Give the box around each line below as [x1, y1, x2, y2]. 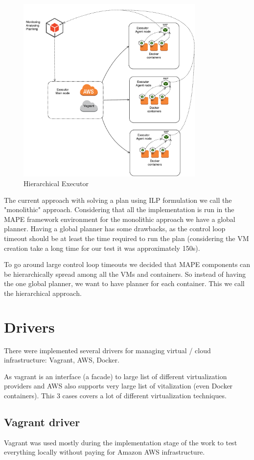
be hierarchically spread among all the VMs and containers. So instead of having [4, 268, 246, 279]
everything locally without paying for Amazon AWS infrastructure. [4, 447, 205, 457]
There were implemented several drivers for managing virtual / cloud [4, 345, 211, 355]
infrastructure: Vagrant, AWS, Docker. [4, 355, 119, 365]
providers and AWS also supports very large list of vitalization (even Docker [4, 381, 233, 391]
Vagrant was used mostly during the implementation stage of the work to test [4, 437, 237, 447]
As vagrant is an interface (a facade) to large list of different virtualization [4, 371, 227, 381]
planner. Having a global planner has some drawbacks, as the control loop [4, 223, 226, 234]
